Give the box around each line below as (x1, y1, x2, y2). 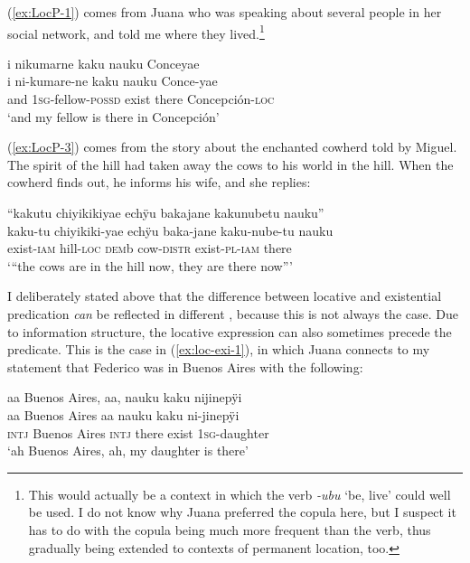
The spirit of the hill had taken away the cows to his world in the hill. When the (7, 155, 454, 174)
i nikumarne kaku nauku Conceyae (7, 53, 200, 72)
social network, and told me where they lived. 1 (7, 21, 265, 42)
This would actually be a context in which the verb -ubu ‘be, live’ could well (28, 484, 451, 503)
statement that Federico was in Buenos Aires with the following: (7, 357, 363, 376)
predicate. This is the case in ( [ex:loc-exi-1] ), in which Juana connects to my (7, 340, 430, 359)
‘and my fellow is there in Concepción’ (7, 107, 220, 126)
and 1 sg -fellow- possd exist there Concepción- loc (7, 89, 275, 108)
